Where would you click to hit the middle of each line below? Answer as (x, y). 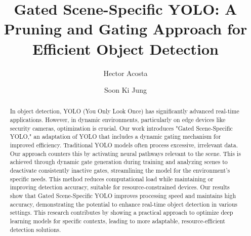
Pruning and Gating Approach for (126, 29)
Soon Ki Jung (126, 90)
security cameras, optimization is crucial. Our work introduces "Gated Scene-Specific (121, 128)
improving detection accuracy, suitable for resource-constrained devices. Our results (120, 187)
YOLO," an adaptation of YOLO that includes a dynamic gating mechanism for (115, 136)
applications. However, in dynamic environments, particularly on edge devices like (118, 120)
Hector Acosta (126, 73)
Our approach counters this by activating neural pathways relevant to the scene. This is (125, 153)
